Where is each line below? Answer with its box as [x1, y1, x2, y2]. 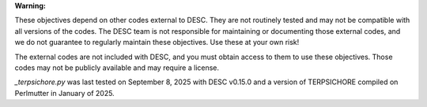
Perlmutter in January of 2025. [14, 88, 115, 98]
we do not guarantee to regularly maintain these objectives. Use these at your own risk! [14, 38, 300, 47]
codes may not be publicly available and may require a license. [14, 63, 220, 72]
